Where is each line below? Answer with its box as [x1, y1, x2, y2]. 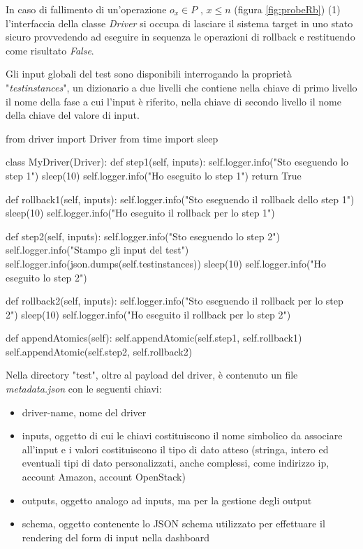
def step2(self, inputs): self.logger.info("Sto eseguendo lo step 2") [6, 228, 280, 243]
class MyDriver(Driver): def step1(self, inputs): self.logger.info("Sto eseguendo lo [6, 154, 348, 169]
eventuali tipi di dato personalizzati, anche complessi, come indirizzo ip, [22, 455, 329, 470]
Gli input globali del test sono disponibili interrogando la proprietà [6, 66, 292, 81]
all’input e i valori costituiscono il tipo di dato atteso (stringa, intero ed [22, 441, 329, 456]
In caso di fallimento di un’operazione [6, 2, 167, 16]
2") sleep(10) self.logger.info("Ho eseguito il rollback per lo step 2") [6, 307, 291, 321]
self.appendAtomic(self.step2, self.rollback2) [6, 344, 193, 358]
